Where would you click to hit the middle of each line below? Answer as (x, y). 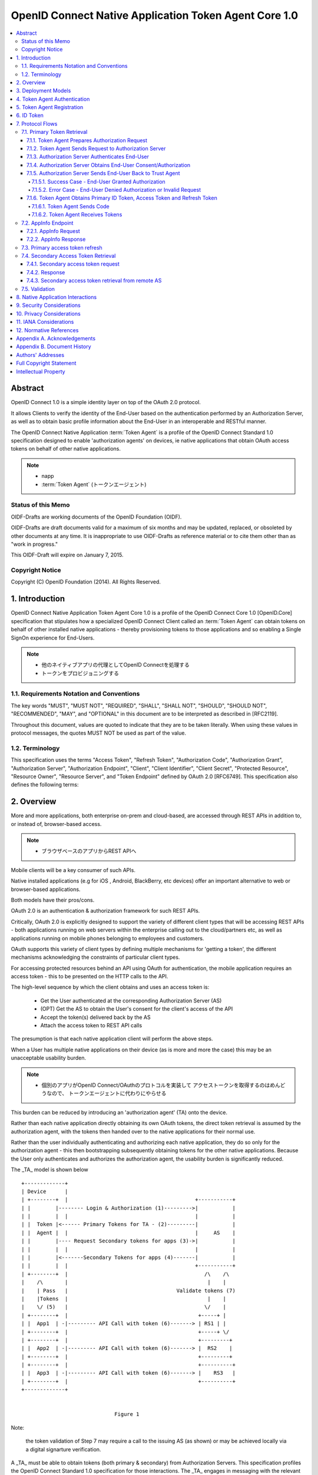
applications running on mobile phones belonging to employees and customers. (107, 938)
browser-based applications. (46, 889)
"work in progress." (34, 544)
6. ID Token (30, 116)
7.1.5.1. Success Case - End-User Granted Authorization (99, 181)
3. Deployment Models (44, 91)
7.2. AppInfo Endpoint (47, 223)
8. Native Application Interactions (57, 297)
